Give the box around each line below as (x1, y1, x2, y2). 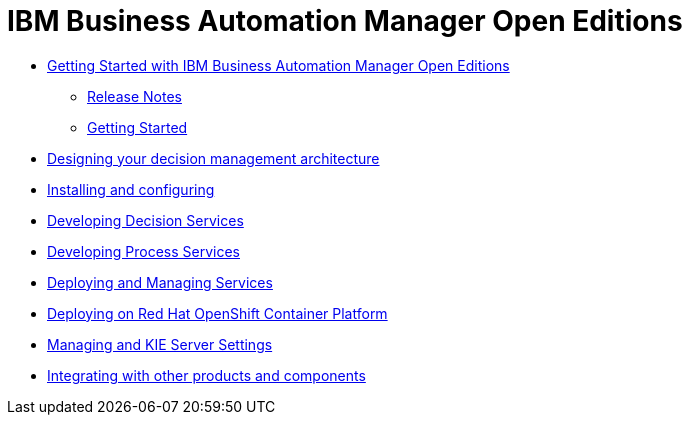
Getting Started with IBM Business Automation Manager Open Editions (47, 56, 510, 74)
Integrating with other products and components (47, 366, 366, 384)
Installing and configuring (47, 180, 215, 198)
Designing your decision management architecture (47, 149, 380, 167)
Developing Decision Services (47, 211, 244, 229)
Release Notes (87, 87, 182, 105)
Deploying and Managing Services (47, 273, 273, 291)
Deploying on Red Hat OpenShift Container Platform (47, 304, 388, 322)
